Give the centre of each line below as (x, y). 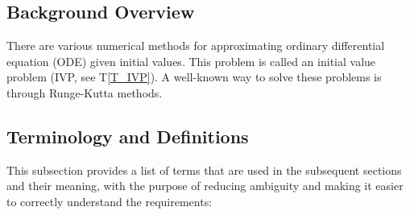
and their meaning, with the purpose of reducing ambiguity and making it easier (205, 186)
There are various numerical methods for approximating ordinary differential (196, 45)
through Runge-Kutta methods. (85, 92)
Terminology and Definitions (128, 136)
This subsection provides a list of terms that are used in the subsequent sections (204, 170)
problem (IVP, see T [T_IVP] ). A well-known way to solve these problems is (194, 77)
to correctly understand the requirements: (110, 201)
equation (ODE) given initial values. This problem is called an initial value (191, 61)
